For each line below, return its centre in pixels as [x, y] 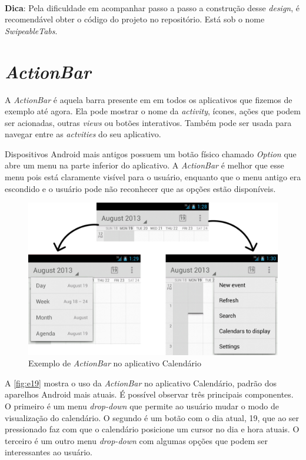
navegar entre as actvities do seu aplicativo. [83, 134]
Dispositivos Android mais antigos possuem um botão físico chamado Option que [151, 153]
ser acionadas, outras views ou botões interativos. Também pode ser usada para [148, 122]
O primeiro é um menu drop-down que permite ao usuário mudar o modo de [142, 406]
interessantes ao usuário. [49, 452]
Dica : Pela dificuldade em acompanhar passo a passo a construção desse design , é [152, 7]
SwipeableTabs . [31, 30]
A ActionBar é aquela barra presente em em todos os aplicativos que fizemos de [149, 99]
